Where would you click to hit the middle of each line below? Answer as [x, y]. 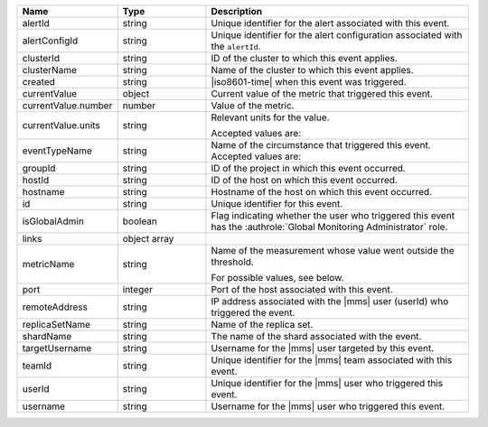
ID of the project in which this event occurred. [308, 168]
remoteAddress [55, 307]
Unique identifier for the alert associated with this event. [330, 23]
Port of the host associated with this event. [302, 289]
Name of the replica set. [262, 325]
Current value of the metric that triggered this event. [322, 93]
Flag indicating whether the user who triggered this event [333, 215]
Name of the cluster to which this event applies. [313, 70]
